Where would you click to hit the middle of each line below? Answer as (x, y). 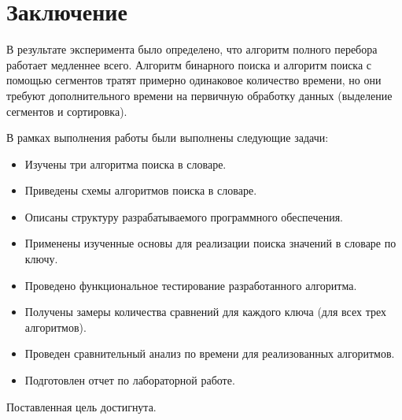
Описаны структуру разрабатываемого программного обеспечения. (184, 216)
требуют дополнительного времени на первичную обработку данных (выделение (199, 95)
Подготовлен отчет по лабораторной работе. (130, 380)
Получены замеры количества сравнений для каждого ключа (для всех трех (205, 312)
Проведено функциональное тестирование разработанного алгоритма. (191, 285)
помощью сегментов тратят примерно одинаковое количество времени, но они (194, 80)
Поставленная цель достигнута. (81, 406)
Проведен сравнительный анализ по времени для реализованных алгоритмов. (210, 353)
